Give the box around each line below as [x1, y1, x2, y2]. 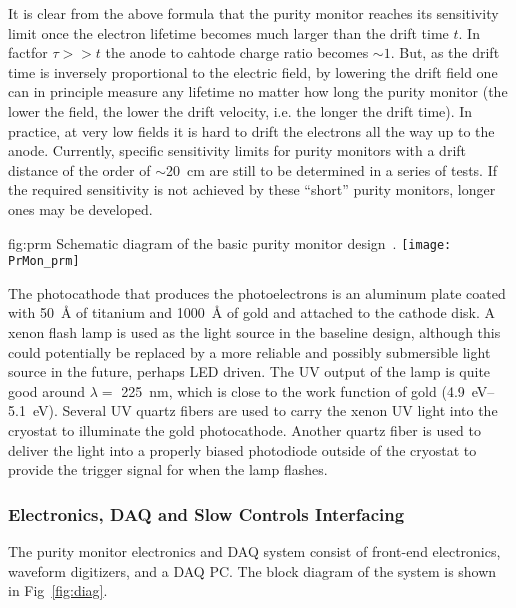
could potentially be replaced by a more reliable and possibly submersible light [8, 341, 491, 362]
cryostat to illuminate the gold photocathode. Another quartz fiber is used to [8, 420, 481, 440]
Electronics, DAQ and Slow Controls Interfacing [8, 501, 405, 526]
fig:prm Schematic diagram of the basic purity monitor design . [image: [8, 232, 452, 253]
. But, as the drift [390, 42, 500, 63]
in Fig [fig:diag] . [8, 580, 108, 601]
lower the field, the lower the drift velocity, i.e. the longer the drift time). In [8, 100, 473, 121]
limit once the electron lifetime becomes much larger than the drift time [8, 22, 449, 43]
